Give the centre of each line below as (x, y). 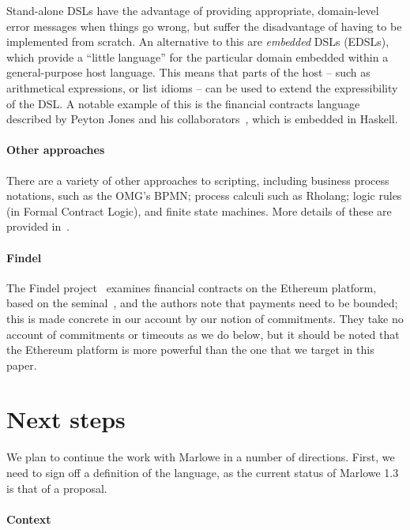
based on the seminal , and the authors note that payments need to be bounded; (202, 303)
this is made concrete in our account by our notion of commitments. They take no (205, 318)
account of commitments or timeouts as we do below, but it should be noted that (203, 334)
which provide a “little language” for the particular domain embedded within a (197, 56)
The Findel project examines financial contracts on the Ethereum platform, (192, 287)
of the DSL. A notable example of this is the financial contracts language (183, 103)
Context (29, 519)
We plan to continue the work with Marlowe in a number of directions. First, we (201, 457)
